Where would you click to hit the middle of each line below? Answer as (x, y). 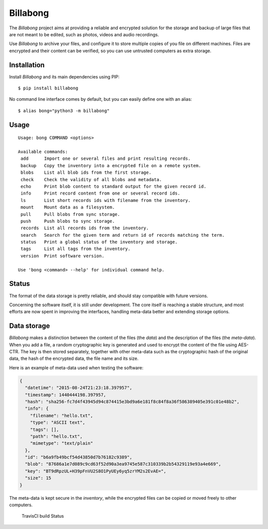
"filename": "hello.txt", (62, 415)
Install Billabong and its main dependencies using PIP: (65, 76)
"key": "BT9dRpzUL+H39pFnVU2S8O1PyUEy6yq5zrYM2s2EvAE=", (96, 471)
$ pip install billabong (48, 88)
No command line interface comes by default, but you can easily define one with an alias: (100, 99)
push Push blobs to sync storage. (68, 221)
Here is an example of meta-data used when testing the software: (76, 368)
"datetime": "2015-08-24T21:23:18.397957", (79, 388)
